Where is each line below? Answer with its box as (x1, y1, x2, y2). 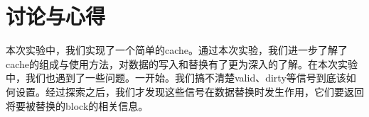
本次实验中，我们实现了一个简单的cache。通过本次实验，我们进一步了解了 (6, 43, 348, 57)
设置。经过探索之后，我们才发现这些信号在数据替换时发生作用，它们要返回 (15, 84, 364, 99)
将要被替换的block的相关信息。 (6, 98, 149, 113)
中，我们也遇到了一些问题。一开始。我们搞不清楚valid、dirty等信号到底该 (6, 70, 346, 85)
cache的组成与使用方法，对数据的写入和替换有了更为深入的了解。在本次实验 (6, 56, 358, 71)
